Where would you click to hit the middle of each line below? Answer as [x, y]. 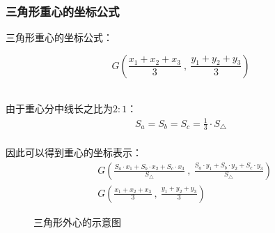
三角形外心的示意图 [77, 221]
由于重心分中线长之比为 [59, 108]
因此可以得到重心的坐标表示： [74, 152]
